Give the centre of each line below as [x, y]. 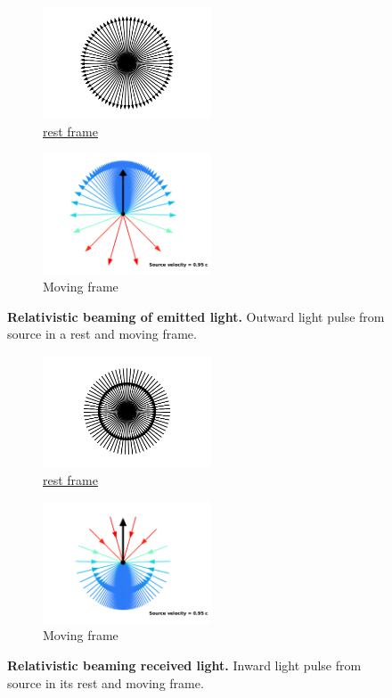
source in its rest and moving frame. [106, 682]
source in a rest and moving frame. [102, 334]
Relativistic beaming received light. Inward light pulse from [184, 665]
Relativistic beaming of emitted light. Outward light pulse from [196, 316]
